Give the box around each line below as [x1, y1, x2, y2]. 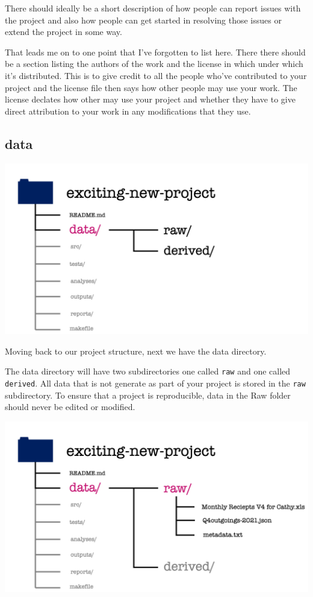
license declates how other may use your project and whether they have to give [5, 93, 296, 106]
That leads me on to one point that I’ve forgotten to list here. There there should [5, 45, 306, 58]
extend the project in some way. [5, 25, 122, 38]
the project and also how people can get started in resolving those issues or [5, 13, 282, 26]
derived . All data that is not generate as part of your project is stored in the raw [5, 376, 306, 389]
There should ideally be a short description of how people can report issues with [5, 2, 301, 14]
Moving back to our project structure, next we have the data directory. [5, 344, 267, 357]
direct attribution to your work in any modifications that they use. [5, 104, 251, 117]
